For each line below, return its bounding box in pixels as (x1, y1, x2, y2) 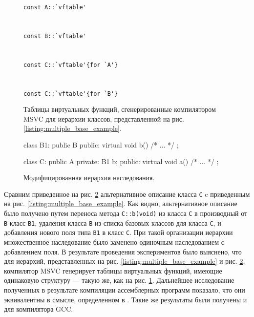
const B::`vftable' (23, 32, 86, 40)
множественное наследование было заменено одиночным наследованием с (4, 236, 225, 247)
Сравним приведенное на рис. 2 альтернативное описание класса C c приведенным (4, 189, 250, 199)
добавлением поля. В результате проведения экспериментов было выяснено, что (4, 246, 242, 256)
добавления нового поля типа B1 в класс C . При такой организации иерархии (4, 227, 233, 237)
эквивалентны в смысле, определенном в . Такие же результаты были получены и (4, 294, 247, 304)
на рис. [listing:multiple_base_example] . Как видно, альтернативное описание (4, 198, 237, 209)
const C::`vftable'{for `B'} (23, 90, 118, 97)
